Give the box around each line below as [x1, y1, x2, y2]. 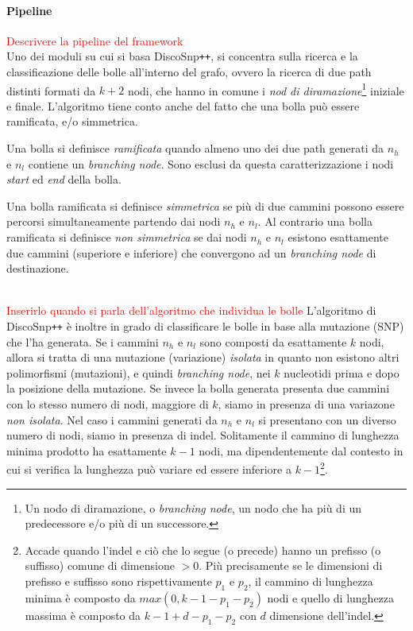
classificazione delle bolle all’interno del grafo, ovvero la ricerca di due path [6, 64, 372, 80]
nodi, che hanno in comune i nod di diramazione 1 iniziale [127, 79, 404, 99]
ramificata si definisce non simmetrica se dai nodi [6, 229, 247, 246]
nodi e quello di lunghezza [267, 589, 395, 606]
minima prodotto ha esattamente [6, 442, 167, 459]
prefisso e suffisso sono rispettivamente [25, 573, 212, 590]
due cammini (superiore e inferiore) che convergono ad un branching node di [6, 244, 376, 261]
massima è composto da [25, 606, 141, 623]
